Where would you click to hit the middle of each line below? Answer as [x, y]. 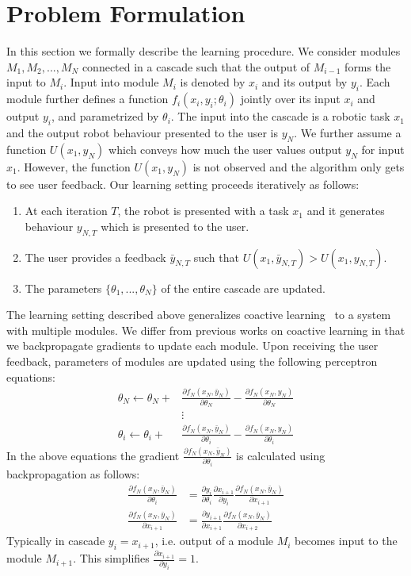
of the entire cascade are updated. [243, 288]
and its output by [304, 82]
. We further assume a [348, 132]
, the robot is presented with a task [203, 211]
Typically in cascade [56, 541]
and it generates [346, 211]
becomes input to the [346, 541]
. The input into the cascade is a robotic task [280, 116]
